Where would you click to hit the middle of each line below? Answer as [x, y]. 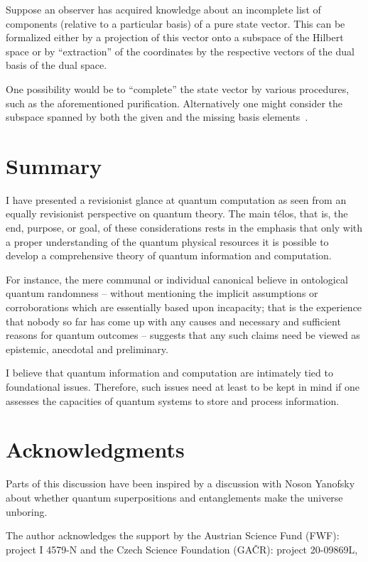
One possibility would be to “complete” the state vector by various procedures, [178, 88]
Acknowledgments [95, 449]
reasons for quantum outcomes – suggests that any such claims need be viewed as [183, 335]
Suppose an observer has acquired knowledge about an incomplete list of [163, 9]
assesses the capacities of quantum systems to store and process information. [173, 400]
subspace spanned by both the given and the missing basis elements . [157, 117]
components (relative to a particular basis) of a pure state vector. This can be [175, 23]
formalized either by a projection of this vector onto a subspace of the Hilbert [175, 37]
